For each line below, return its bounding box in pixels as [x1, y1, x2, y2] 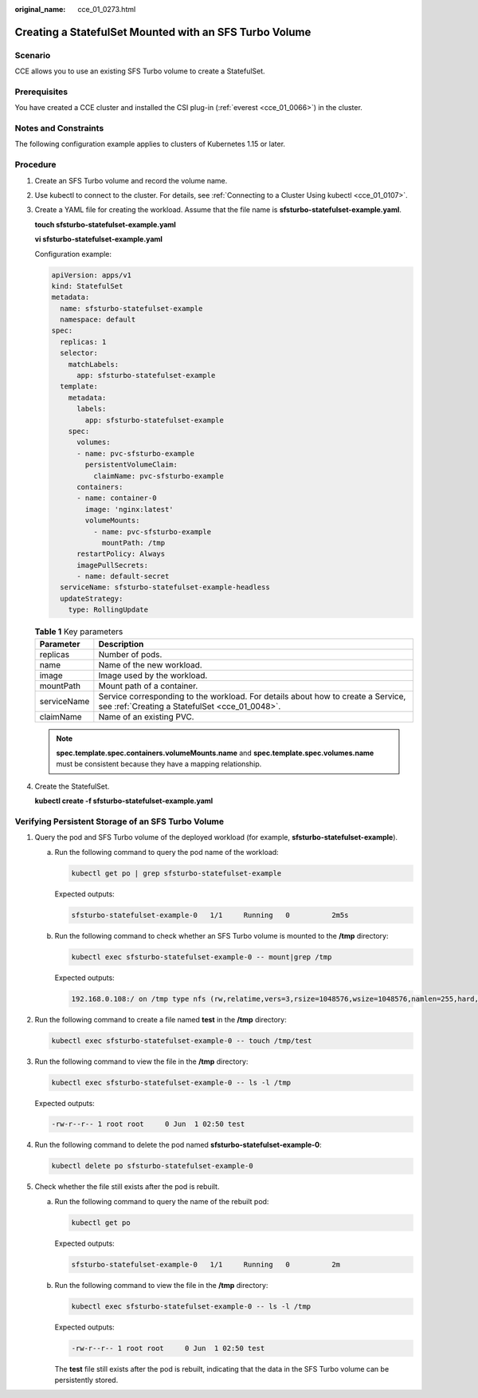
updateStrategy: [60, 594, 123, 603]
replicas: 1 [60, 337, 107, 346]
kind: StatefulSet [51, 282, 123, 290]
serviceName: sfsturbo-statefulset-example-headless [60, 583, 270, 592]
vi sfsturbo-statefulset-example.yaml [34, 234, 163, 244]
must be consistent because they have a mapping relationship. [56, 759, 262, 769]
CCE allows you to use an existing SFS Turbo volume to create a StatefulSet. [14, 66, 266, 76]
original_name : [14, 5, 66, 14]
